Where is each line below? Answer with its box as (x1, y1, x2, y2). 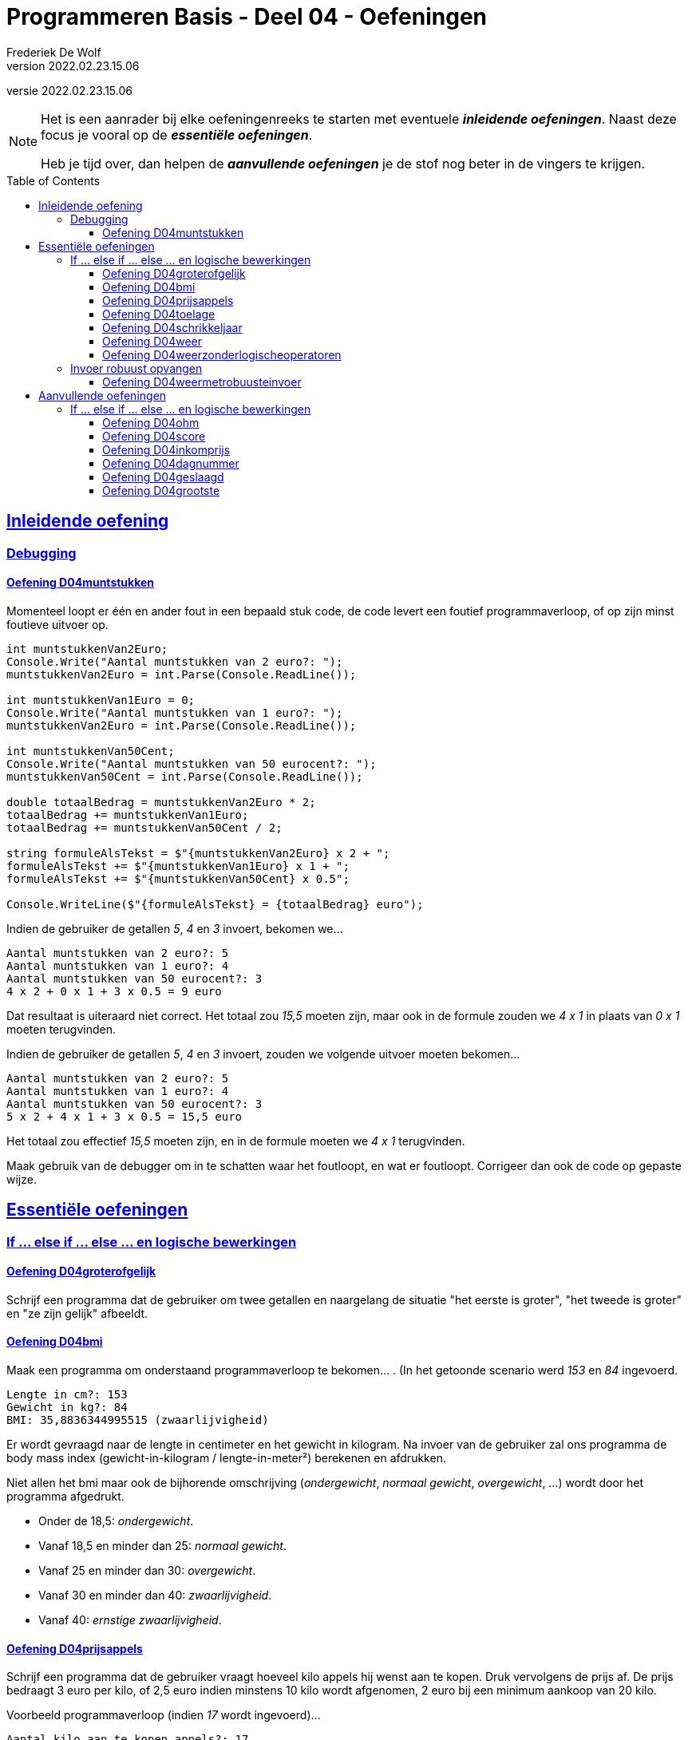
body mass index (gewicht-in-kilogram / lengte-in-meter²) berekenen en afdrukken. (6, 1451, 446, 1465)
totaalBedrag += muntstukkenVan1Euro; (6, 808, 249, 821)
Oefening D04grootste (102, 483, 220, 497)
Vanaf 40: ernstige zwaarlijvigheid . (38, 1613, 222, 1627)
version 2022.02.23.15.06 (6, 58, 140, 73)
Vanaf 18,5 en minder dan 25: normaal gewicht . (38, 1539, 287, 1553)
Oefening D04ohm (102, 415, 200, 429)
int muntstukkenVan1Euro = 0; (6, 693, 196, 706)
